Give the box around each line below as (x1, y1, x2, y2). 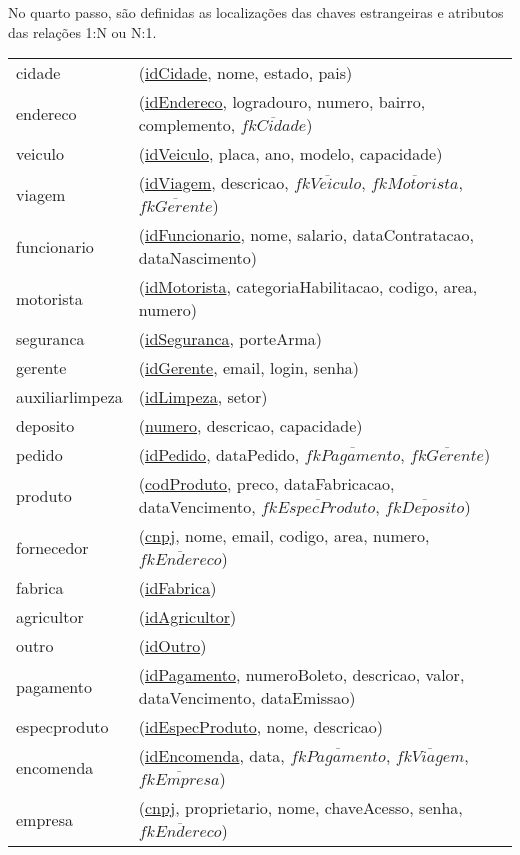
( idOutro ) (138, 634, 207, 658)
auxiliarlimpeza (16, 385, 123, 409)
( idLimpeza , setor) (138, 385, 268, 409)
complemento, (138, 113, 236, 137)
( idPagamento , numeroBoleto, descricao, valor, (138, 663, 465, 687)
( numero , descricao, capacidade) (138, 414, 363, 438)
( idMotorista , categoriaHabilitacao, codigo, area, (138, 275, 478, 299)
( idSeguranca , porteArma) (138, 327, 323, 351)
